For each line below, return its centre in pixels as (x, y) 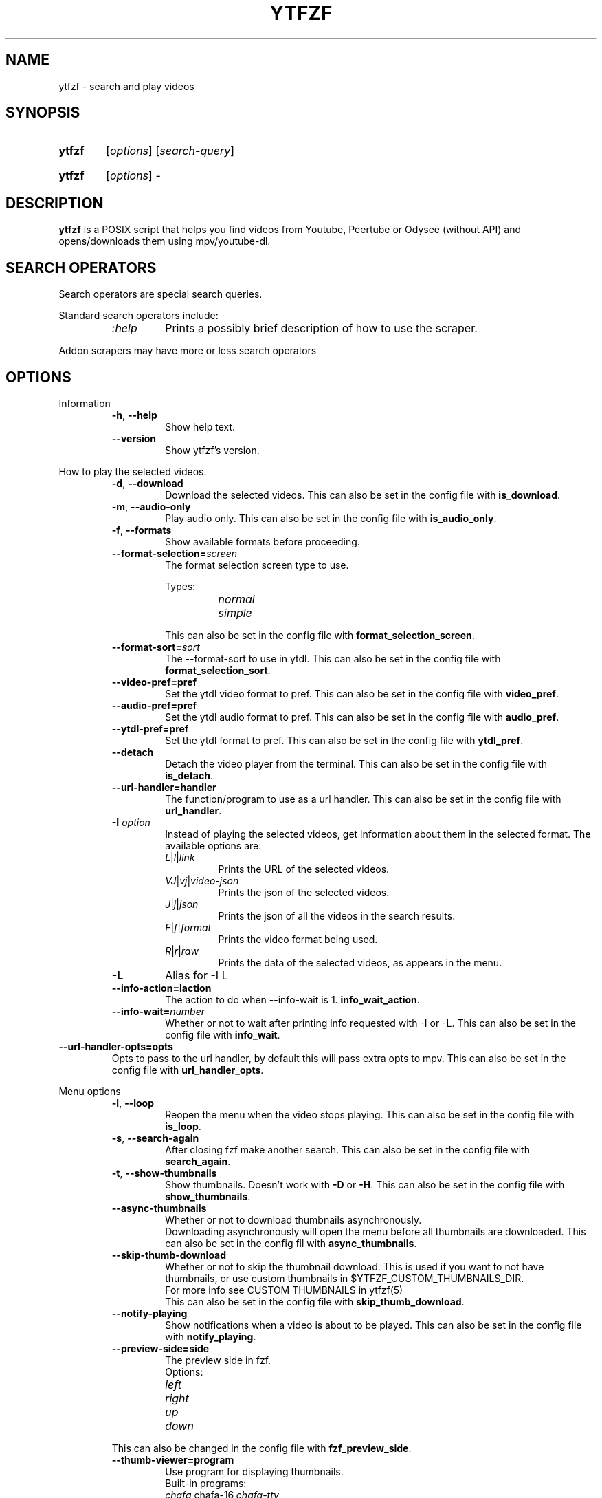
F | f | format (188, 927)
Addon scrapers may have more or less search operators (188, 351)
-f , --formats (142, 530)
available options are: (213, 845)
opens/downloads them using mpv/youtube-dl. (165, 241)
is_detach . (189, 775)
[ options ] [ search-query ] (170, 151)
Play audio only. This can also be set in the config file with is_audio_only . (331, 518)
